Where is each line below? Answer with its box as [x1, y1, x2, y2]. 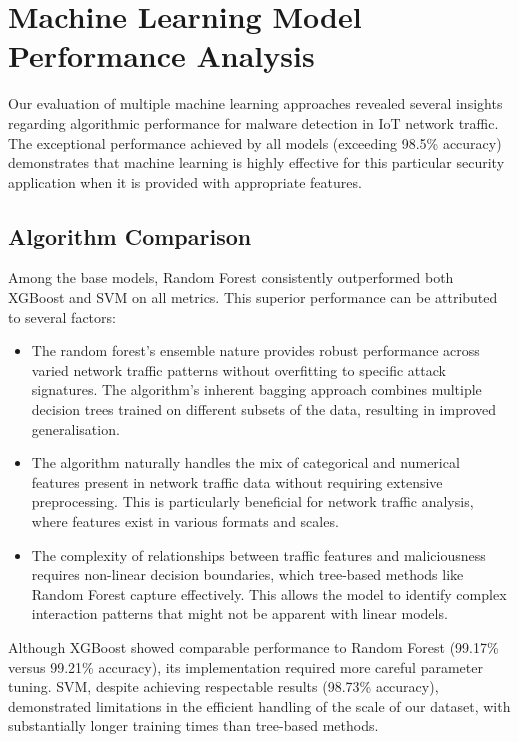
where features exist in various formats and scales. [31, 511, 339, 532]
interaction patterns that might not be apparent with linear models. [31, 603, 448, 624]
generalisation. [31, 418, 120, 439]
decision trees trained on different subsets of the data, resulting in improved [31, 399, 497, 420]
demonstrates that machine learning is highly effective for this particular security [8, 152, 505, 173]
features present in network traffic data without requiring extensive [31, 471, 443, 492]
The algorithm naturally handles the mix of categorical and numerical [31, 452, 460, 473]
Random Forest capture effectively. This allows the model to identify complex [31, 583, 507, 604]
